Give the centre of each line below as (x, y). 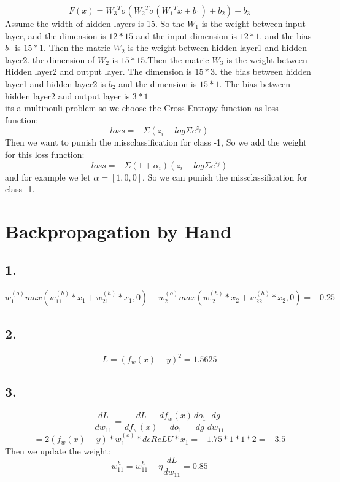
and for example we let (48, 177)
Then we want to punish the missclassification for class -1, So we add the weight (156, 142)
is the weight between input (253, 23)
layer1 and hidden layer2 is (56, 83)
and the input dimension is (186, 35)
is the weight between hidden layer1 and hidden (218, 48)
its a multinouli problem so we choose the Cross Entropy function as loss (142, 108)
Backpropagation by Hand (118, 231)
